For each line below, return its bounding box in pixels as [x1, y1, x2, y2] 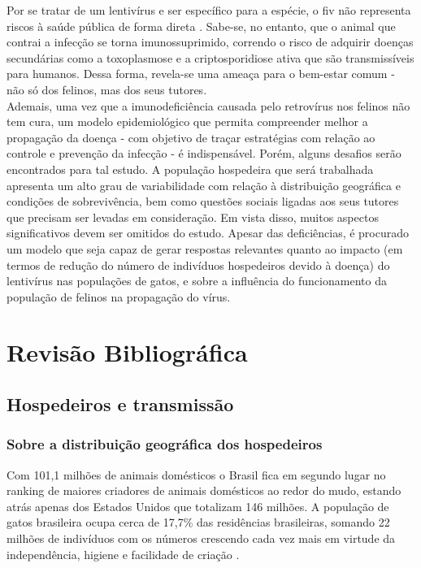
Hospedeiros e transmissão [7, 392, 234, 417]
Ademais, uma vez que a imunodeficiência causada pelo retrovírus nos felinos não [7, 97, 410, 114]
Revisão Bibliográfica [7, 336, 248, 369]
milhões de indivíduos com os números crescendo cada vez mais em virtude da [7, 530, 396, 547]
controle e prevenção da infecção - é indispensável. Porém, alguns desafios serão [7, 145, 401, 162]
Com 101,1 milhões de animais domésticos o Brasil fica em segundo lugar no [7, 466, 386, 483]
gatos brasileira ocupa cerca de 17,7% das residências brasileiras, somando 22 [7, 514, 390, 531]
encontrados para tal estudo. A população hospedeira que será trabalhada [7, 160, 374, 177]
